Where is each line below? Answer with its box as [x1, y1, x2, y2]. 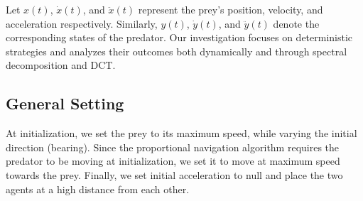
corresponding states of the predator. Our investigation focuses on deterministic [6, 30, 353, 45]
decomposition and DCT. [6, 58, 116, 72]
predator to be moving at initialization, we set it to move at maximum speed [6, 153, 340, 168]
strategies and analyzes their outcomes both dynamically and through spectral [6, 43, 347, 58]
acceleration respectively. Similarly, [6, 16, 158, 31]
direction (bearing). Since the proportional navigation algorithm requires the [6, 139, 340, 154]
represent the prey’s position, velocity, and [138, 2, 323, 16]
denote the [273, 16, 320, 31]
